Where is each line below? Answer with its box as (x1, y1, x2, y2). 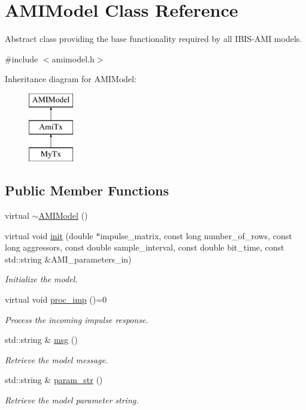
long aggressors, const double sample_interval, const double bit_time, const (5, 241, 284, 254)
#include (5, 52, 38, 65)
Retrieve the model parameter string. (5, 394, 139, 406)
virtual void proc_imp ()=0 (5, 293, 107, 306)
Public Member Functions (5, 181, 169, 200)
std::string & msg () (5, 333, 78, 346)
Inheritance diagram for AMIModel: (5, 73, 137, 85)
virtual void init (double (5, 229, 93, 242)
